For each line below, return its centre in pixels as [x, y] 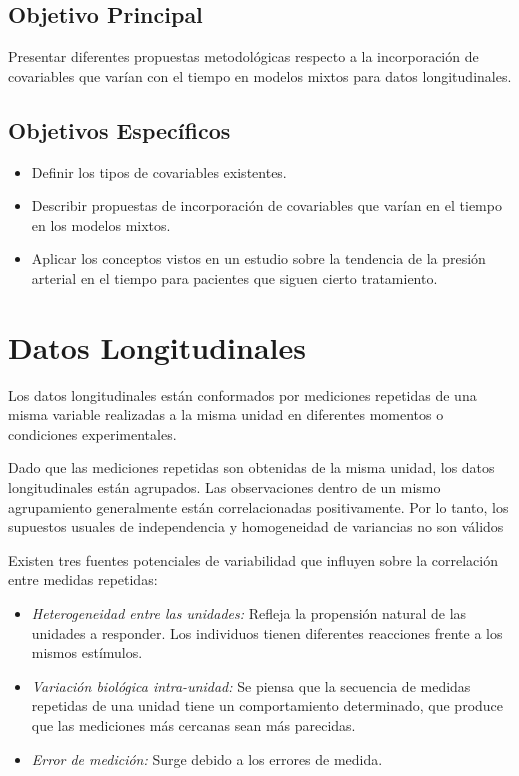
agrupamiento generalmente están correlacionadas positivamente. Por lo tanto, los [258, 506]
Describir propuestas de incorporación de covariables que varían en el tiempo [266, 205]
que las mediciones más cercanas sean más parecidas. [193, 725]
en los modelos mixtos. [101, 224]
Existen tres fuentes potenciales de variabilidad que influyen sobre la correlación [253, 559]
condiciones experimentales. [92, 433]
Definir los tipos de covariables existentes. [159, 171]
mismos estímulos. [87, 652]
